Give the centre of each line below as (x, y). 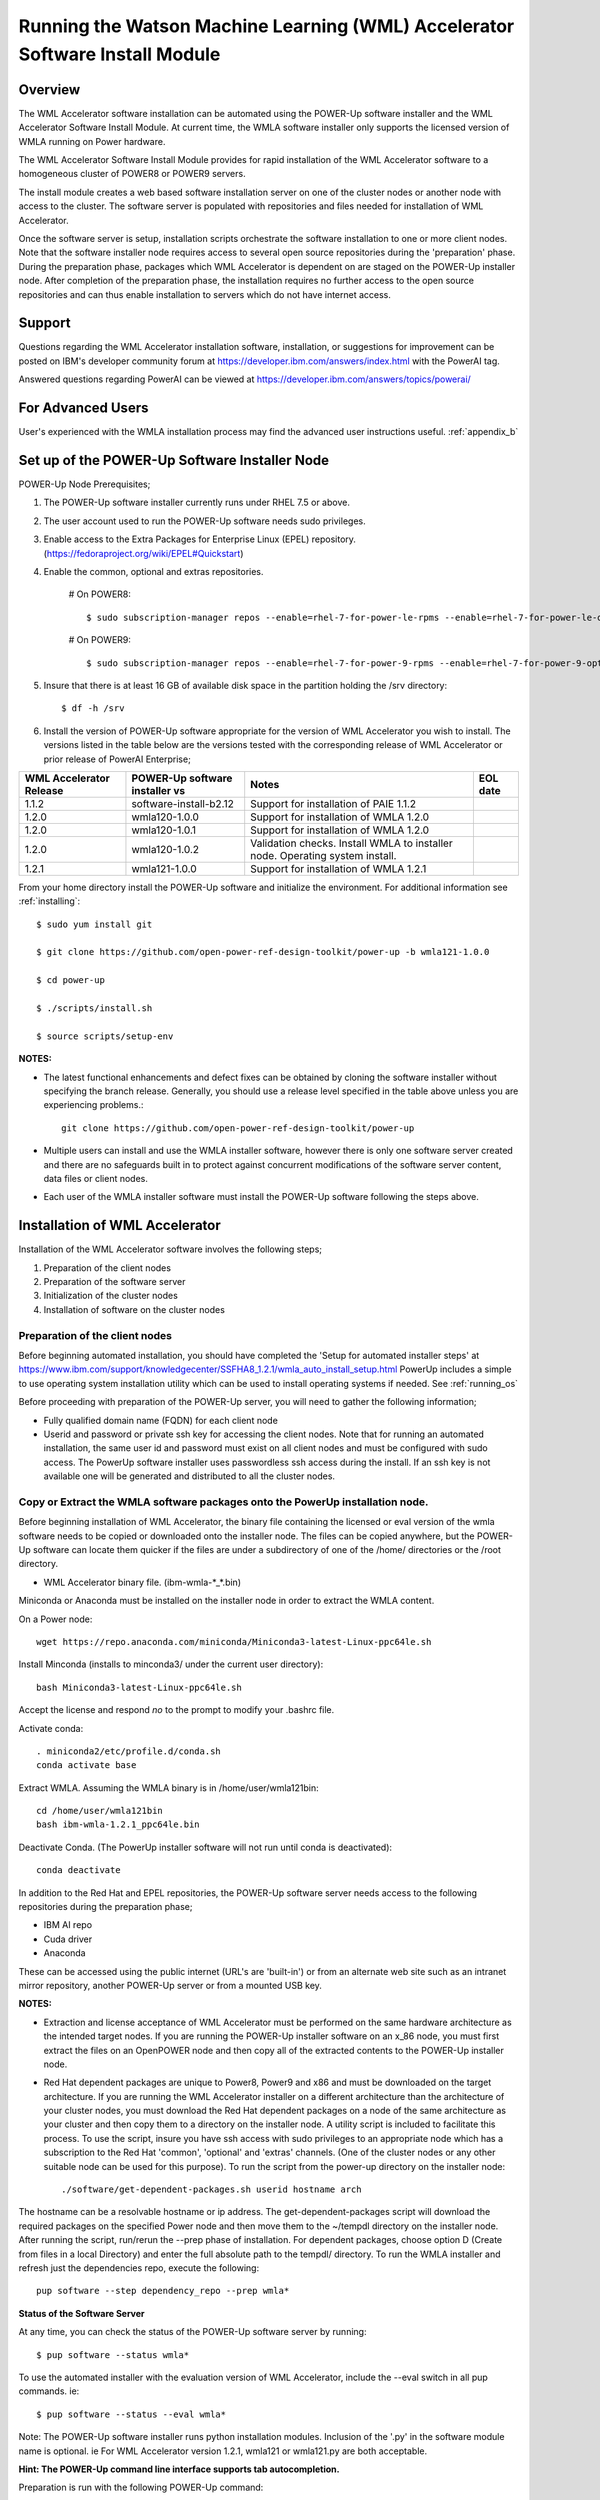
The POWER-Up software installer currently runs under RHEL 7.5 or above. (196, 502)
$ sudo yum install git (94, 924)
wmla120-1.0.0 (165, 817)
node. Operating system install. (323, 855)
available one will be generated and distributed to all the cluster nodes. (189, 1476)
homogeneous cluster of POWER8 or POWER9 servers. (132, 174)
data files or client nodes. (96, 1178)
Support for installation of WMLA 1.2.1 (338, 868)
